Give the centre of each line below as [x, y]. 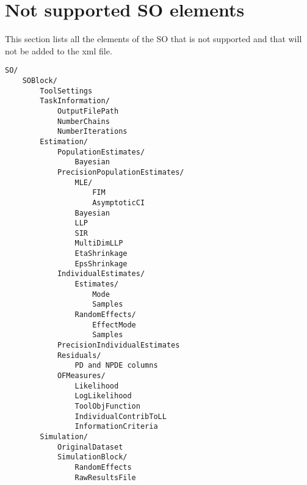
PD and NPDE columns [116, 366]
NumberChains [83, 121]
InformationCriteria [116, 427]
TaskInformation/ [75, 101]
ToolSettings [66, 91]
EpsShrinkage [101, 264]
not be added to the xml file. [59, 50]
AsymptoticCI [119, 202]
